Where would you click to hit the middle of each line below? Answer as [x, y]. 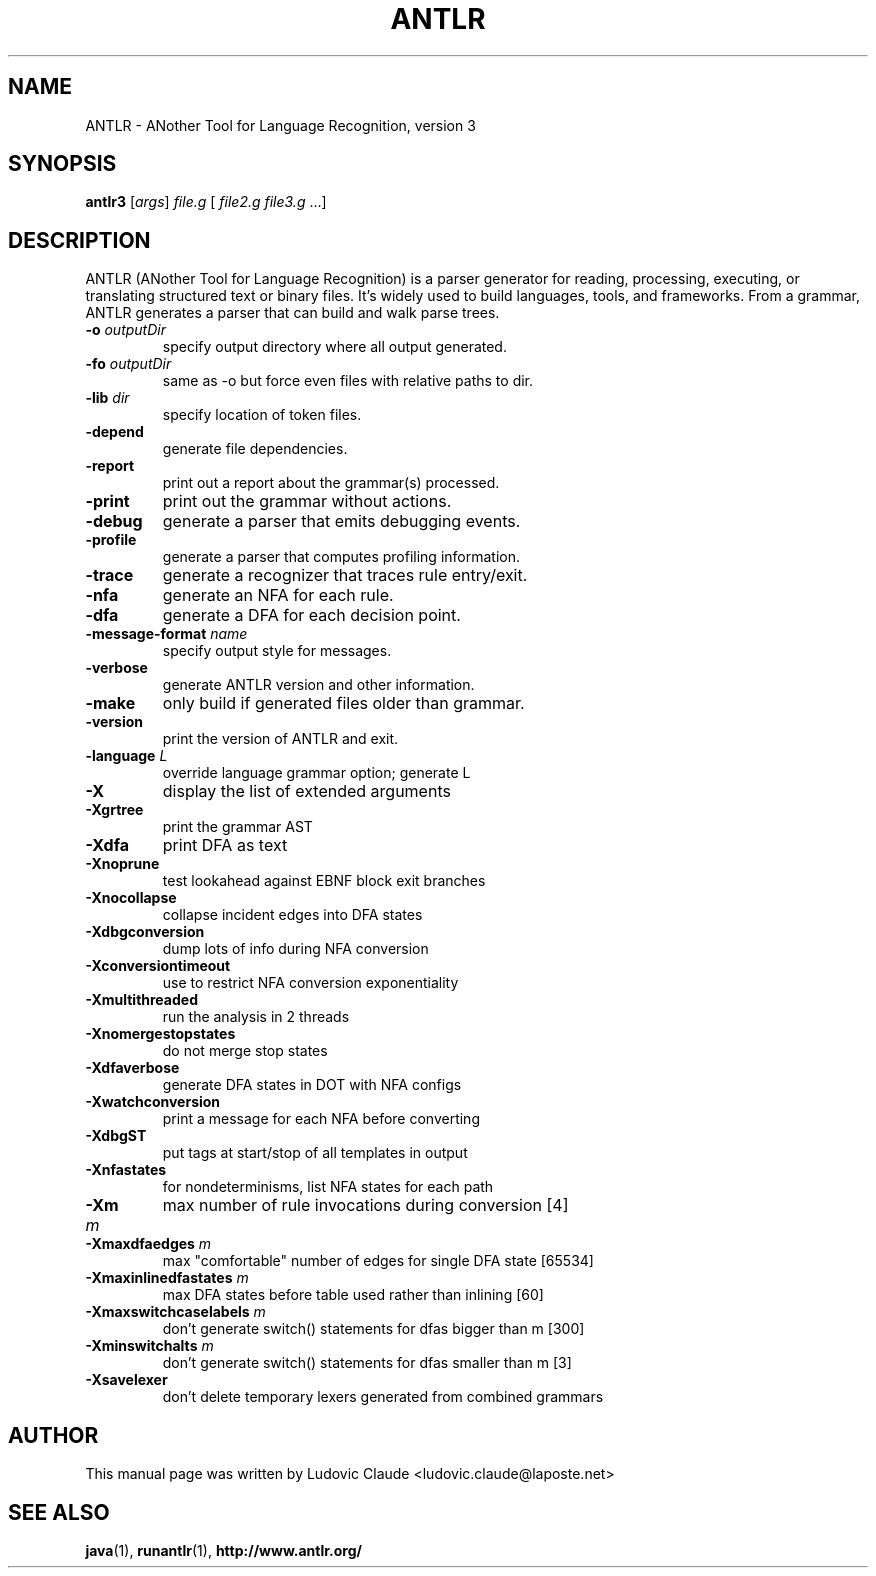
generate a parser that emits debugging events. [341, 521]
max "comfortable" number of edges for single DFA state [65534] [378, 1261]
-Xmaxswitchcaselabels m [175, 1312]
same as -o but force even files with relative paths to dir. [348, 381]
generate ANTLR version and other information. [318, 685]
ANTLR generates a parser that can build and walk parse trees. [292, 313]
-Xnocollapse [131, 898]
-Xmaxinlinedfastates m [167, 1278]
